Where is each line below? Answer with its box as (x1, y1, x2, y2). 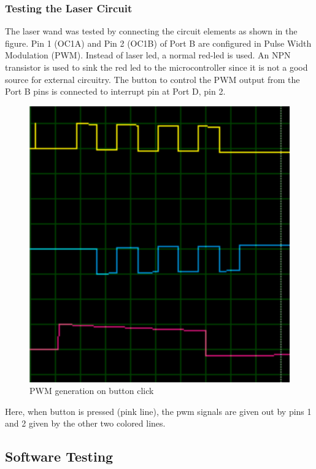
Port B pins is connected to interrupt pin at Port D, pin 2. (5, 85, 226, 98)
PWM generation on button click (29, 384, 154, 397)
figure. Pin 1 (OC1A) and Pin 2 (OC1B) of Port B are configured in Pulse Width (5, 36, 312, 49)
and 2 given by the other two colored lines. (5, 417, 166, 430)
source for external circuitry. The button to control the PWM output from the (5, 73, 300, 85)
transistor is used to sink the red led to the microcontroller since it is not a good (5, 61, 308, 73)
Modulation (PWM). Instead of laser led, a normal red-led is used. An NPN (5, 49, 291, 61)
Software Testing (5, 447, 114, 466)
